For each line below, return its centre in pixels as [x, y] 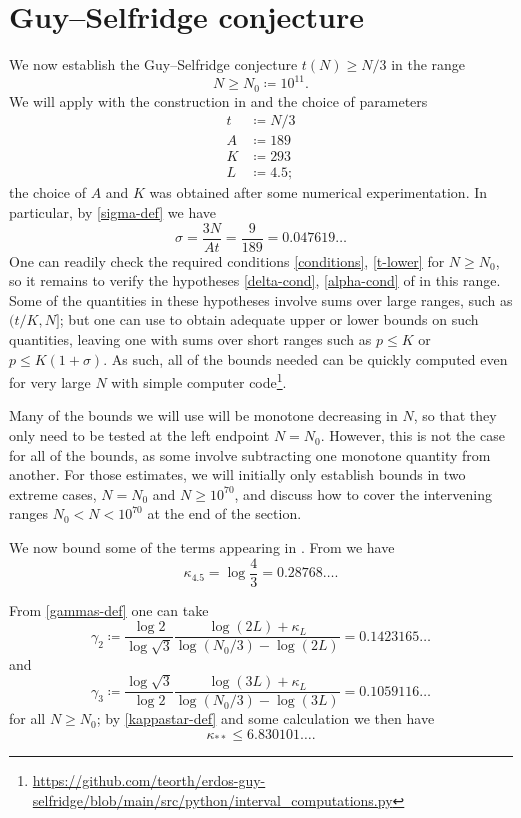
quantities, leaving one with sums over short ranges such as [190, 339]
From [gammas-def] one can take [109, 609]
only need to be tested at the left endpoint [139, 435]
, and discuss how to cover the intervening [363, 493]
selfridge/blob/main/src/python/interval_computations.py [212, 799]
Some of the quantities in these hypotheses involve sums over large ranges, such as [261, 299]
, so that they [455, 415]
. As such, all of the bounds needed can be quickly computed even [305, 358]
